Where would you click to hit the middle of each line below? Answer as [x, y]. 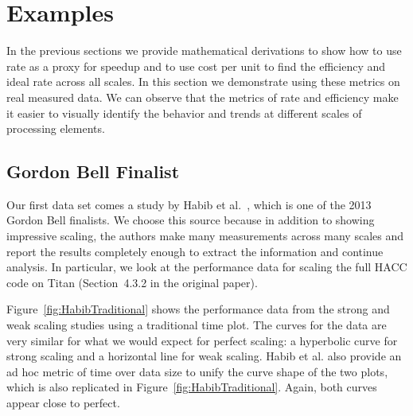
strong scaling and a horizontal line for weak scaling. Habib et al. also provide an [204, 356]
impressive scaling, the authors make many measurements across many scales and [205, 236]
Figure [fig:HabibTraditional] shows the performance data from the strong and [198, 309]
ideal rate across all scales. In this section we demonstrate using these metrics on [203, 82]
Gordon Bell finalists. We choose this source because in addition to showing [191, 220]
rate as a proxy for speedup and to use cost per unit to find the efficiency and [196, 66]
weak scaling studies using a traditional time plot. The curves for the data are [197, 325]
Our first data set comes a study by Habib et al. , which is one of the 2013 [189, 204]
